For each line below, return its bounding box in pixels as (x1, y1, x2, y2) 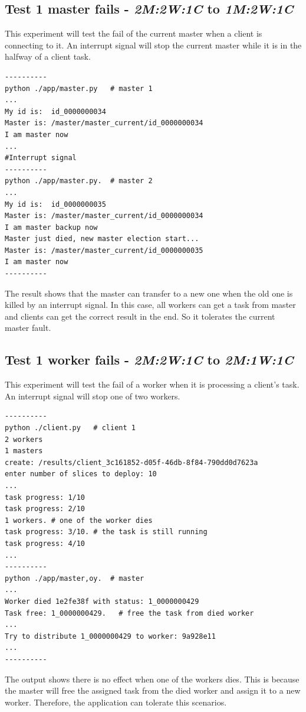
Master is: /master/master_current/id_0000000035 (5, 246, 203, 255)
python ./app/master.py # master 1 (5, 84, 153, 93)
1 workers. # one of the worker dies (5, 516, 153, 525)
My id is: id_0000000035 (5, 200, 106, 209)
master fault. (5, 321, 51, 334)
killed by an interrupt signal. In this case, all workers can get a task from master (5, 298, 296, 311)
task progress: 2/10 (5, 505, 85, 513)
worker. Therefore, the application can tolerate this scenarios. (5, 695, 227, 708)
